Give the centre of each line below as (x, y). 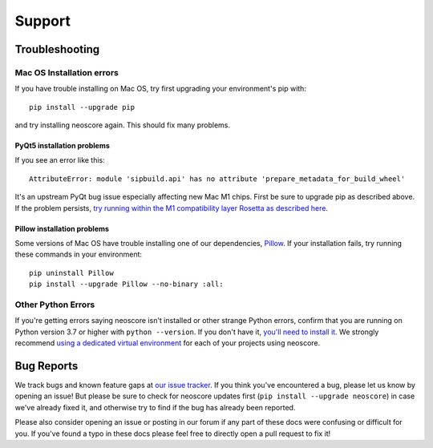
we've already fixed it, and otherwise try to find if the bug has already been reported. (155, 407)
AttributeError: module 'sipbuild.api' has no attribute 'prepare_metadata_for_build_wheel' (217, 179)
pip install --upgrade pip (82, 107)
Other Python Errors (55, 305)
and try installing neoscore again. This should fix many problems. (122, 125)
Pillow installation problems (62, 228)
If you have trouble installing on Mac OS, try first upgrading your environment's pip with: (160, 89)
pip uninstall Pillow (71, 273)
